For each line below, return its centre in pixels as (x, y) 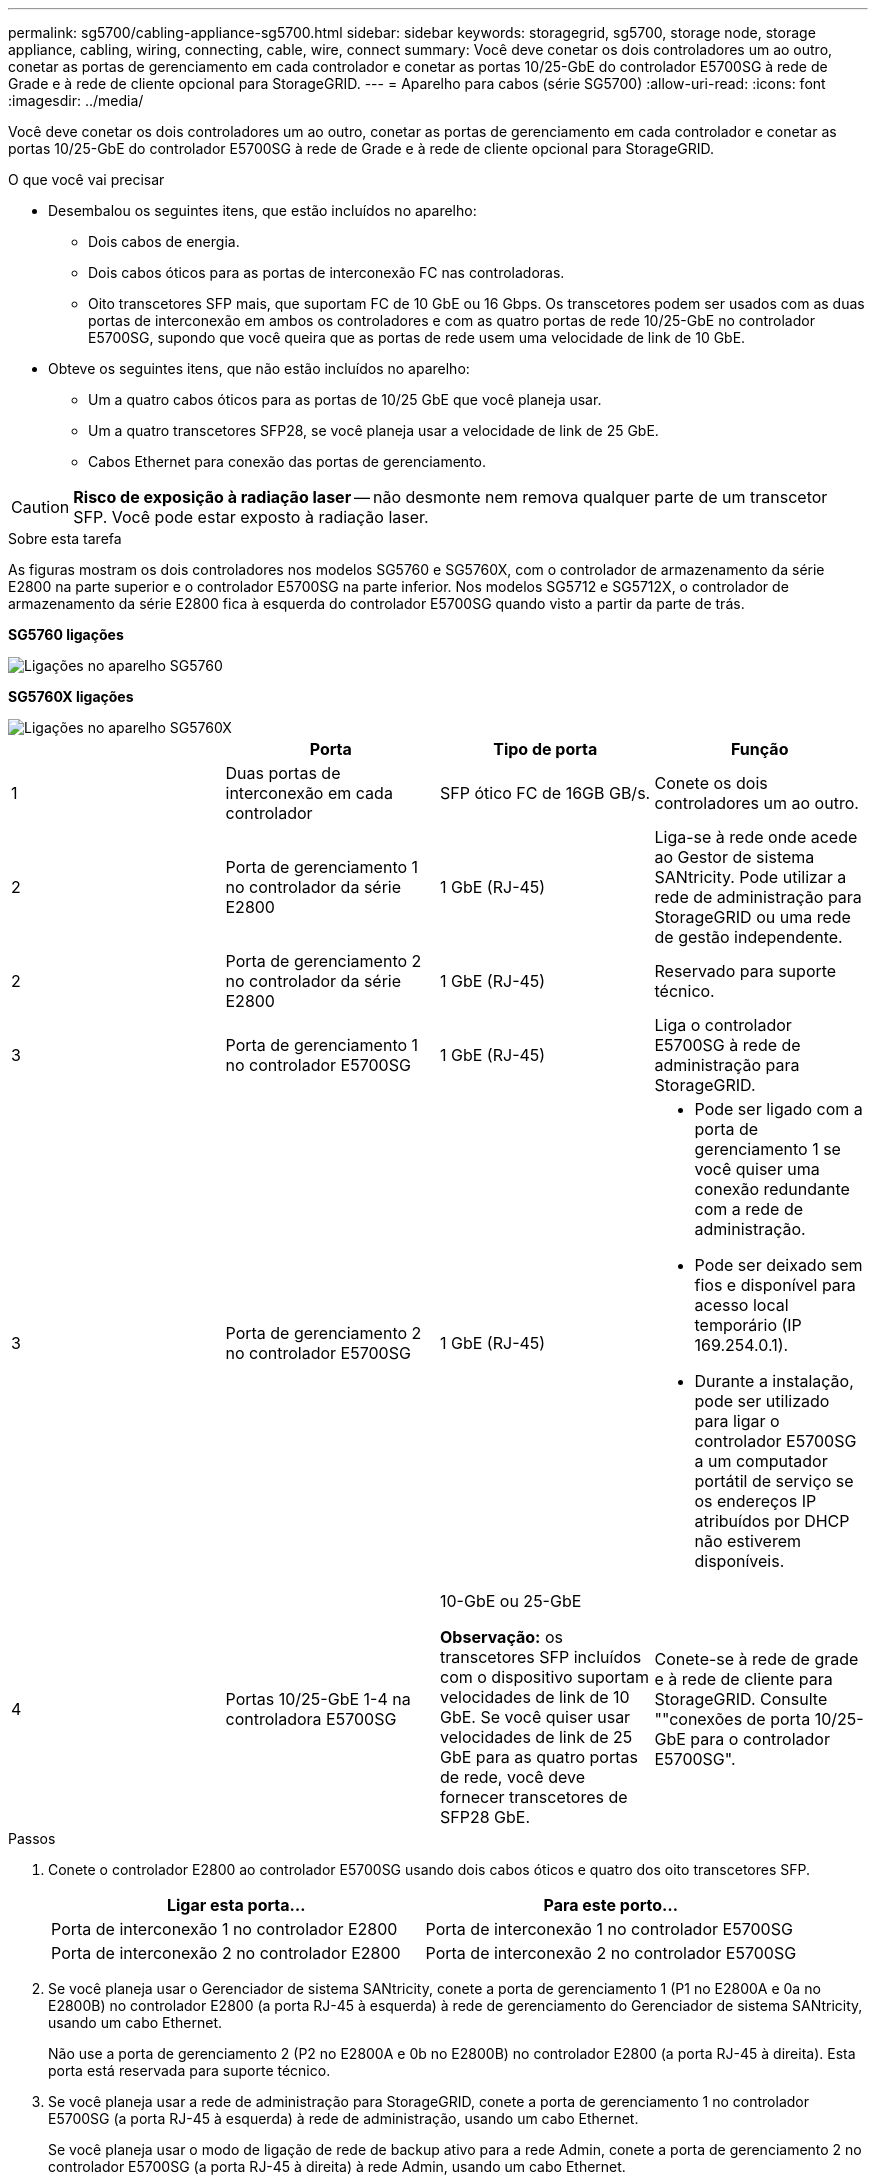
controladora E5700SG (311, 1719)
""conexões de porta (732, 1719)
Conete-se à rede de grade (756, 1659)
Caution (40, 507)
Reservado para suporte (745, 971)
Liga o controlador (723, 1025)
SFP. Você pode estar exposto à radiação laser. (251, 517)
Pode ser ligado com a (778, 1109)
